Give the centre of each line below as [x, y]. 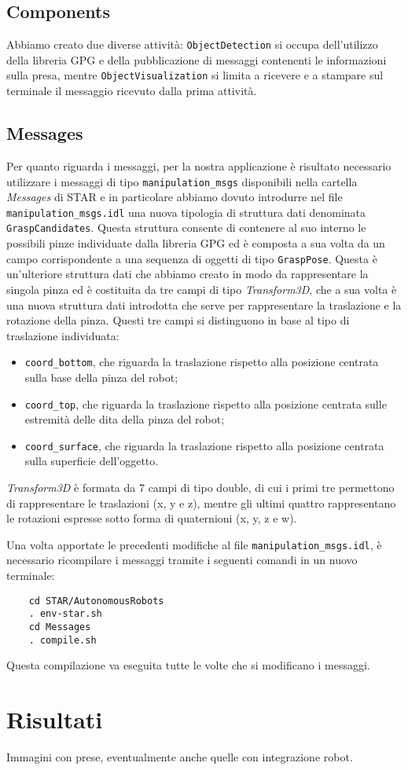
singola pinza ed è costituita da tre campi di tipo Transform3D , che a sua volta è [202, 289]
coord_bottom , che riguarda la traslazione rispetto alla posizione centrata [202, 362]
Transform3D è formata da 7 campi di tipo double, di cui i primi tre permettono [200, 488]
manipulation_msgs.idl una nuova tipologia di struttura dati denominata [186, 212]
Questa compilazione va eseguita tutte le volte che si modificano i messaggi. [188, 665]
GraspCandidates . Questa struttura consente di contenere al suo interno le [186, 227]
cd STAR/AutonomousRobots [96, 601]
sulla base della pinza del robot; [101, 377]
